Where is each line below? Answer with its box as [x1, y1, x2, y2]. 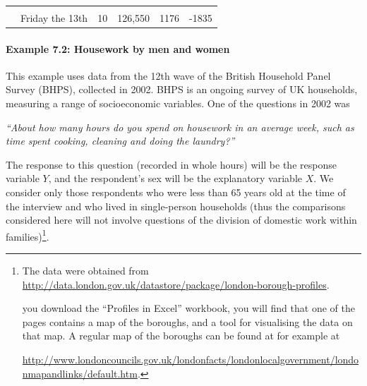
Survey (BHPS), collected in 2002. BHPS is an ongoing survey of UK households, [6, 82, 358, 97]
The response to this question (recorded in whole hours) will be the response [6, 157, 337, 171]
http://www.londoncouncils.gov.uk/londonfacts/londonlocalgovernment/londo [22, 352, 359, 367]
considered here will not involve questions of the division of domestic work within [6, 212, 357, 227]
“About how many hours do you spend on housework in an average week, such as [6, 119, 354, 134]
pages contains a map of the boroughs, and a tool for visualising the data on [22, 314, 353, 329]
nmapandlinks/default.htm [22, 366, 138, 380]
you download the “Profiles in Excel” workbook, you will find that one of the [22, 301, 355, 315]
